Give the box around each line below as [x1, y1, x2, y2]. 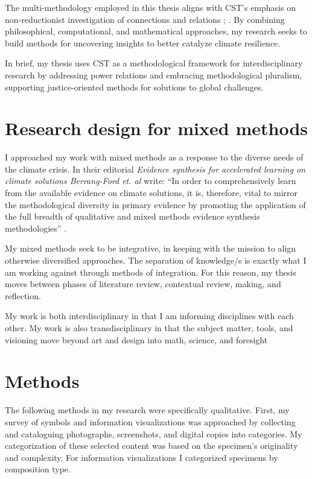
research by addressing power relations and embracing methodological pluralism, [5, 68, 302, 81]
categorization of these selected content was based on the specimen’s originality [5, 439, 298, 452]
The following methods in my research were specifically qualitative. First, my [5, 404, 290, 416]
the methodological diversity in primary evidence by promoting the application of [5, 198, 306, 211]
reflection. [5, 289, 41, 302]
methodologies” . [5, 221, 66, 234]
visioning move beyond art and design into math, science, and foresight [5, 333, 268, 346]
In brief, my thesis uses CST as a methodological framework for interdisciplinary [5, 57, 303, 69]
